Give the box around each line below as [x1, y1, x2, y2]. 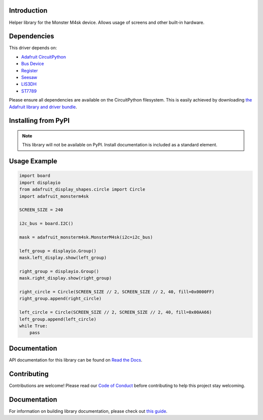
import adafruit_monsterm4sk [19, 193, 89, 199]
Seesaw [21, 74, 38, 80]
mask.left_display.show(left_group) [19, 255, 107, 260]
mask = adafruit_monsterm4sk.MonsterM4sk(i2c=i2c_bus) [19, 234, 153, 240]
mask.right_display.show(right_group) [19, 276, 112, 281]
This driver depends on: [9, 45, 57, 51]
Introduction [9, 6, 48, 15]
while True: [19, 323, 48, 329]
